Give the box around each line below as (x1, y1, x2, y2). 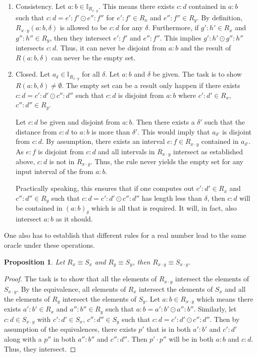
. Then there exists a (132, 116, 195, 127)
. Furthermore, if (148, 22, 199, 33)
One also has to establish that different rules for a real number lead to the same (4, 230, 247, 240)
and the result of (180, 43, 231, 53)
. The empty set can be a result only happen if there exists (61, 80, 240, 90)
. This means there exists (99, 1, 175, 11)
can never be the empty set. (51, 52, 136, 62)
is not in (49, 156, 75, 166)
